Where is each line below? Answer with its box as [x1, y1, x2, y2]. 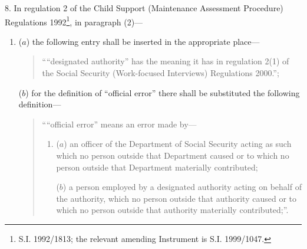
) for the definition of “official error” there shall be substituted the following [25, 86, 300, 99]
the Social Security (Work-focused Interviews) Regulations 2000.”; [42, 67, 279, 79]
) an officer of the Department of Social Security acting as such [64, 137, 292, 150]
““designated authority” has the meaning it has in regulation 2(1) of [42, 55, 289, 67]
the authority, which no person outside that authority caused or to [56, 192, 296, 204]
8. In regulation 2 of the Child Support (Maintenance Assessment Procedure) [5, 2, 283, 14]
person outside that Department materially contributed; [56, 160, 258, 173]
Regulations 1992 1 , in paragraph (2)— [5, 14, 143, 28]
